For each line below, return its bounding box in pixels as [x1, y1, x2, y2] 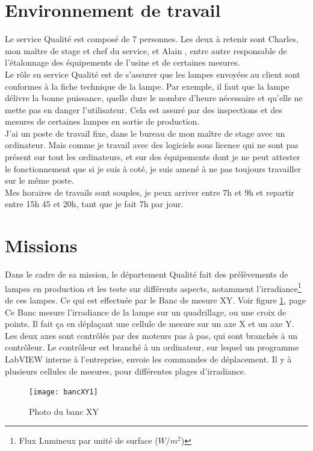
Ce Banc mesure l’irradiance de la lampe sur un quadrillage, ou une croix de [5, 305, 287, 318]
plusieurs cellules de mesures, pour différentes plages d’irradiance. [5, 364, 246, 377]
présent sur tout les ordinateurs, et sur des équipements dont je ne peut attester [5, 151, 300, 163]
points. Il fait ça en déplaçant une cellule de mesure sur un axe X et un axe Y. [5, 317, 294, 330]
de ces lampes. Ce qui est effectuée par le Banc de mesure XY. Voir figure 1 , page [5, 294, 306, 306]
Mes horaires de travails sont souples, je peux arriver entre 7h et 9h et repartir [5, 185, 294, 198]
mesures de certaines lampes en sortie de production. [5, 115, 200, 128]
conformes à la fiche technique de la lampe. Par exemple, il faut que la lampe [5, 79, 290, 92]
